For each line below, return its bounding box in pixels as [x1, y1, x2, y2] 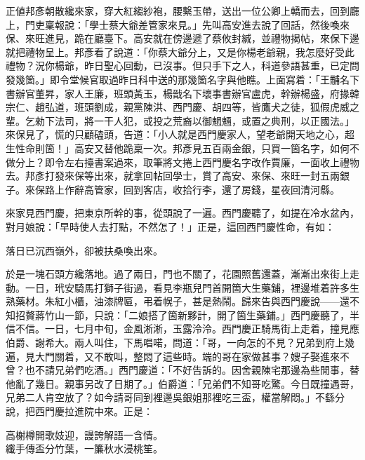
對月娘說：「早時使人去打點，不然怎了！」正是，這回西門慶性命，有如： [6, 219, 335, 234]
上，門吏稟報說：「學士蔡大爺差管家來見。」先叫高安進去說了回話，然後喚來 [6, 17, 350, 32]
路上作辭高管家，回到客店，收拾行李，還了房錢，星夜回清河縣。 [44, 182, 340, 196]
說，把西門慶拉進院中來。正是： [6, 404, 153, 419]
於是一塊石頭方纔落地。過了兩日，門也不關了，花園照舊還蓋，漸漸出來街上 [6, 266, 350, 281]
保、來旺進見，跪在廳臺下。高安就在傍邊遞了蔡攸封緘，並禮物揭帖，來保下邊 [6, 31, 359, 46]
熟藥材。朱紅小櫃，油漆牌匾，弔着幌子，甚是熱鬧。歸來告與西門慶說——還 [6, 294, 350, 309]
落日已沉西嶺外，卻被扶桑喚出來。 [6, 243, 163, 257]
